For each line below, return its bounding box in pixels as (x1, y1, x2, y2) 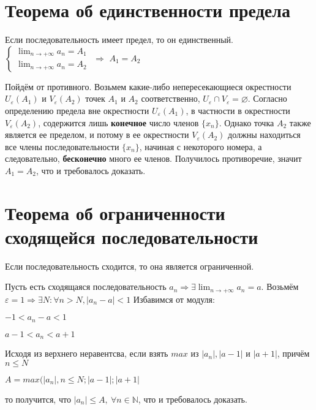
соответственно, (141, 92, 200, 105)
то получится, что (5, 392, 71, 405)
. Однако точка (219, 116, 274, 129)
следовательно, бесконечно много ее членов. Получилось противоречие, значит (5, 152, 302, 165)
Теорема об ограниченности (5, 200, 225, 225)
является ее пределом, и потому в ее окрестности (5, 128, 189, 141)
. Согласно (247, 92, 287, 105)
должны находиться (228, 128, 301, 141)
